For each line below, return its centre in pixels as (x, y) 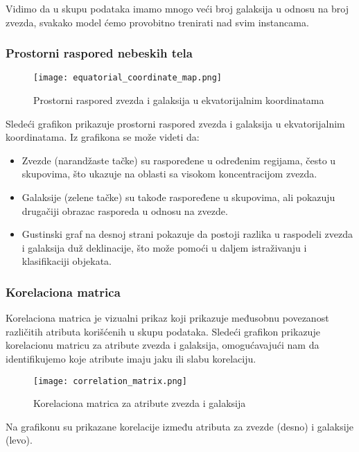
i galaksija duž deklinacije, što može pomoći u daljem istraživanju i (164, 247)
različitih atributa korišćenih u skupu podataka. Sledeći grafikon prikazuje (163, 331)
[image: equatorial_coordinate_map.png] (128, 78)
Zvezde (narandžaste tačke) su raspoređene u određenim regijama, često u (179, 160)
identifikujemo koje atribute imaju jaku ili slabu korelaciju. (131, 358)
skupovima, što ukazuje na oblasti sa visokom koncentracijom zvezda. (169, 174)
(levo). (19, 440)
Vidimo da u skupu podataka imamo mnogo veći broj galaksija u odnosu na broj (177, 8)
